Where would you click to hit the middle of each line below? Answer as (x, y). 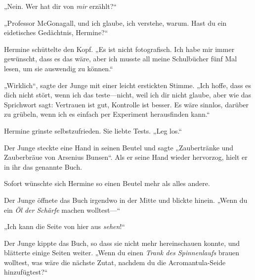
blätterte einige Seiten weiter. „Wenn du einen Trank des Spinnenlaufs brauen (122, 253)
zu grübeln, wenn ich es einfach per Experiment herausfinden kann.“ (107, 114)
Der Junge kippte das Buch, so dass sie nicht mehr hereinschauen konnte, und (122, 243)
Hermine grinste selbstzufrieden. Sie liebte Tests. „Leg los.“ (93, 130)
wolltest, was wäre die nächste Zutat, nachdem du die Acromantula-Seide (115, 262)
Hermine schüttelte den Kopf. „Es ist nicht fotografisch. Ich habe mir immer (119, 49)
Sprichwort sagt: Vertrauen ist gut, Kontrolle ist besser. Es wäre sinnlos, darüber (127, 104)
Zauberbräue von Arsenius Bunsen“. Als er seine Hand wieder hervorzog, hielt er (126, 157)
